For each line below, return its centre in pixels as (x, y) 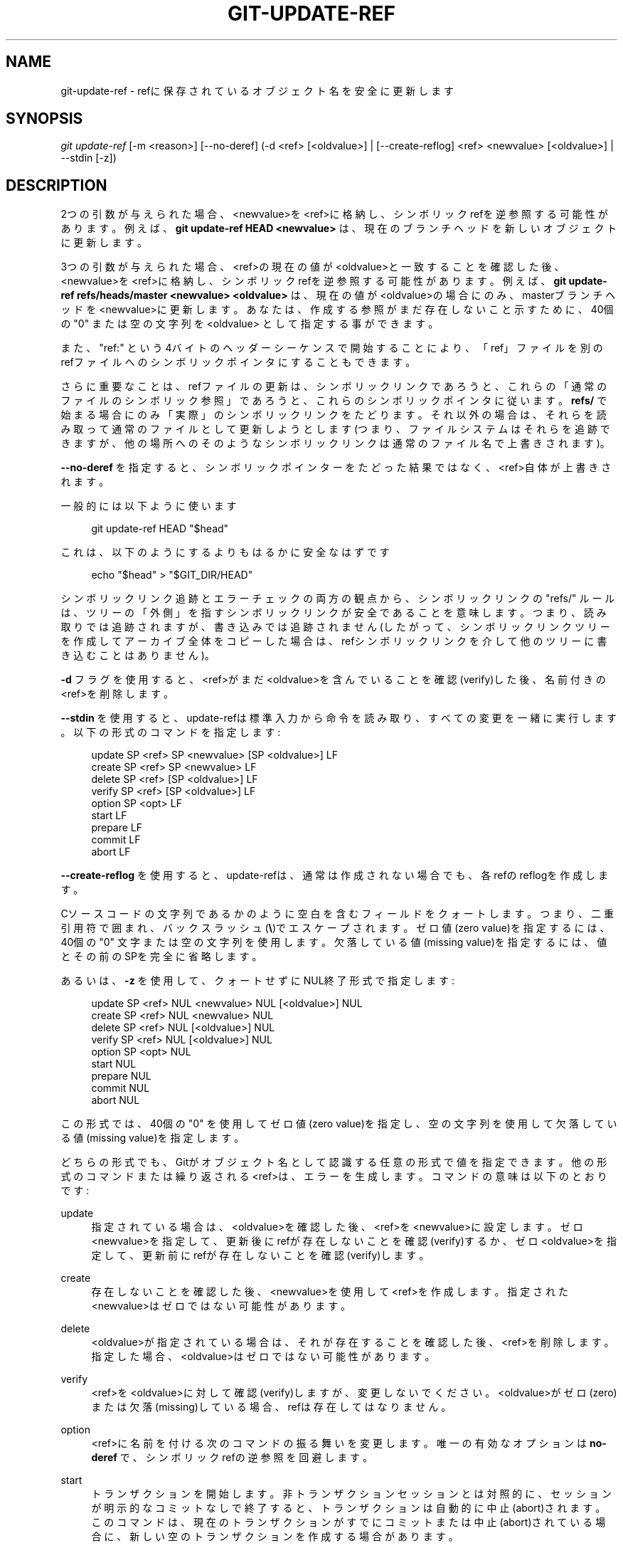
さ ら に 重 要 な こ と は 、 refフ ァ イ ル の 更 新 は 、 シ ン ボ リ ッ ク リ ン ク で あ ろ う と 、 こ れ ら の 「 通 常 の (334, 386)
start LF (109, 816)
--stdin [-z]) (89, 158)
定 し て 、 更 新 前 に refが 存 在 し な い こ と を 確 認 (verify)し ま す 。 (260, 1255)
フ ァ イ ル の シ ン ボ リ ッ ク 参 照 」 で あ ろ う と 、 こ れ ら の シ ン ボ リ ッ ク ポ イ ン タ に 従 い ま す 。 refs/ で (334, 401)
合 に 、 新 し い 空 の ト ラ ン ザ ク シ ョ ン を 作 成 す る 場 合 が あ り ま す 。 (275, 1537)
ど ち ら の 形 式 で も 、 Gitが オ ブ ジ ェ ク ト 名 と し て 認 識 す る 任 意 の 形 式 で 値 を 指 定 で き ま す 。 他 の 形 (334, 1162)
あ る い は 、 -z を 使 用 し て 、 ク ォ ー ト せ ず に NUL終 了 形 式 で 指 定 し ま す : (258, 981)
